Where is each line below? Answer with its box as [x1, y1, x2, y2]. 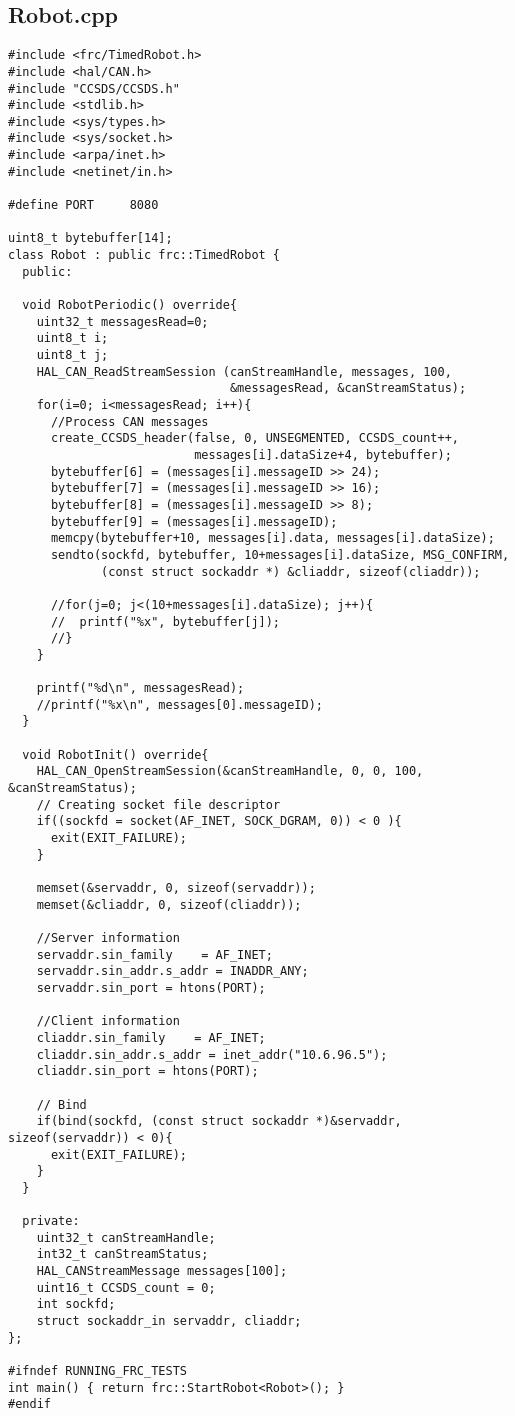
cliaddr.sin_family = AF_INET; [36, 1030, 266, 1045]
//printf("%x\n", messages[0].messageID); [36, 697, 323, 712]
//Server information [36, 930, 180, 945]
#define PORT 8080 [8, 198, 159, 213]
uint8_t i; [36, 331, 109, 346]
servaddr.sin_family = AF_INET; [36, 947, 273, 962]
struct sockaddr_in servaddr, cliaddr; [36, 1314, 302, 1329]
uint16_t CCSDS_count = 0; [36, 1280, 216, 1295]
